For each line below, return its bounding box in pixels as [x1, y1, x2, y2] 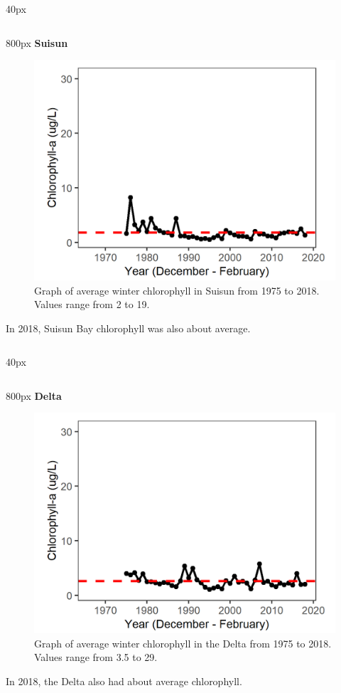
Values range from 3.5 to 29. [34, 650, 158, 665]
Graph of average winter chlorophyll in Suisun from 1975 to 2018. [34, 282, 320, 297]
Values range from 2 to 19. [34, 297, 150, 312]
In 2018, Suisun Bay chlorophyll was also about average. [6, 320, 251, 335]
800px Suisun [6, 35, 68, 50]
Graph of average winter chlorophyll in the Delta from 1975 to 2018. [34, 635, 332, 650]
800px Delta [6, 388, 62, 403]
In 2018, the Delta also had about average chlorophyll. [6, 673, 242, 688]
